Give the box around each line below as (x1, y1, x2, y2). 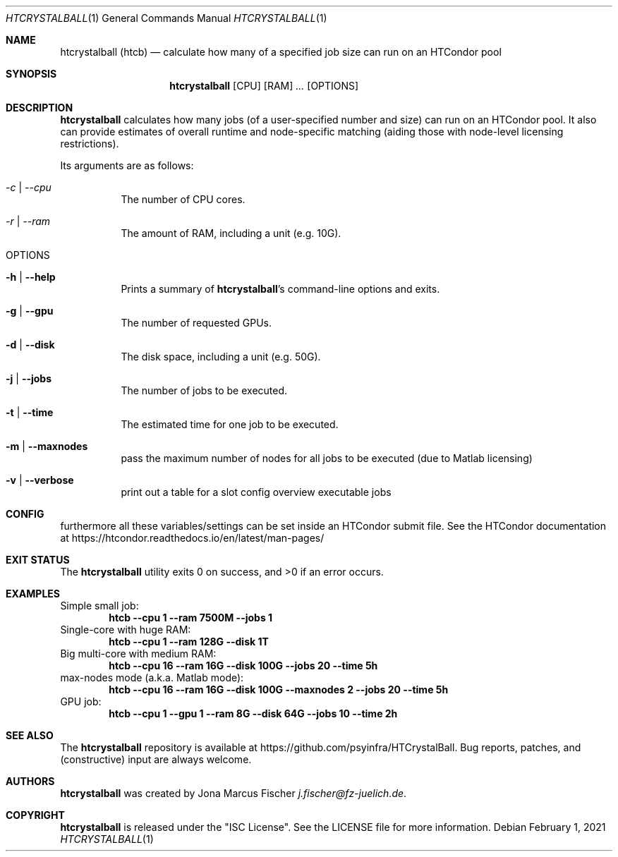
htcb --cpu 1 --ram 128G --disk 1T (109, 636, 269, 648)
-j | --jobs (6, 372, 52, 384)
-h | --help (6, 271, 56, 283)
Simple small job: (60, 600, 139, 612)
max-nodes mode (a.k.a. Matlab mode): (60, 671, 244, 683)
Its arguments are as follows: (60, 159, 194, 171)
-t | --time (6, 406, 54, 418)
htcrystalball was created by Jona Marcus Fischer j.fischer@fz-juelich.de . (60, 787, 407, 799)
